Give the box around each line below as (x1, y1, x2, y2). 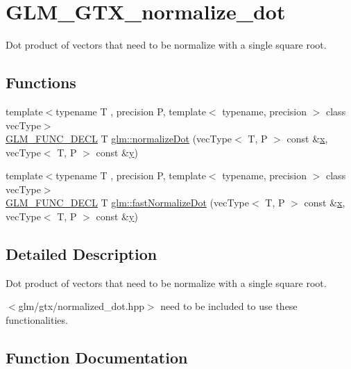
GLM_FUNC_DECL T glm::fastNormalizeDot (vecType (6, 195, 249, 210)
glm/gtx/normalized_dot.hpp (18, 299, 144, 313)
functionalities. (6, 313, 68, 327)
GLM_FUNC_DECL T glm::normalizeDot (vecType (6, 131, 232, 146)
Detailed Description (6, 243, 157, 265)
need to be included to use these (160, 299, 298, 313)
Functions (6, 72, 76, 93)
